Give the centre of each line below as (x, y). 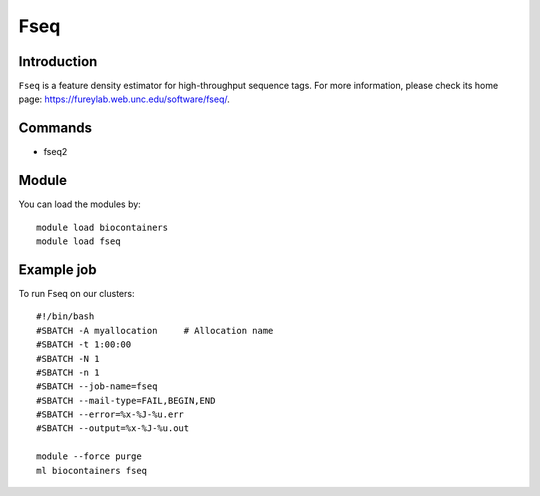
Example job (57, 269)
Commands (55, 128)
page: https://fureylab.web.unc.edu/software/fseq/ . (124, 99)
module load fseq (78, 241)
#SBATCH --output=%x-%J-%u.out (113, 428)
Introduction (58, 61)
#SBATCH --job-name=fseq (97, 386)
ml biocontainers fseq (92, 470)
